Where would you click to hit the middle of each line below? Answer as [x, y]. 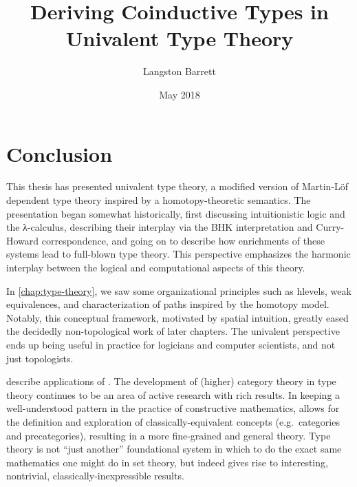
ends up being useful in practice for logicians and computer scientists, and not [171, 344]
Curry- [330, 227]
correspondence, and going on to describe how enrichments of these [183, 240]
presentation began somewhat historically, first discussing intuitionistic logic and [176, 213]
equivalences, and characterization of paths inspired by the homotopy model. [168, 304]
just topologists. [40, 358]
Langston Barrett [180, 71]
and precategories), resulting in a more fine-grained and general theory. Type [169, 435]
